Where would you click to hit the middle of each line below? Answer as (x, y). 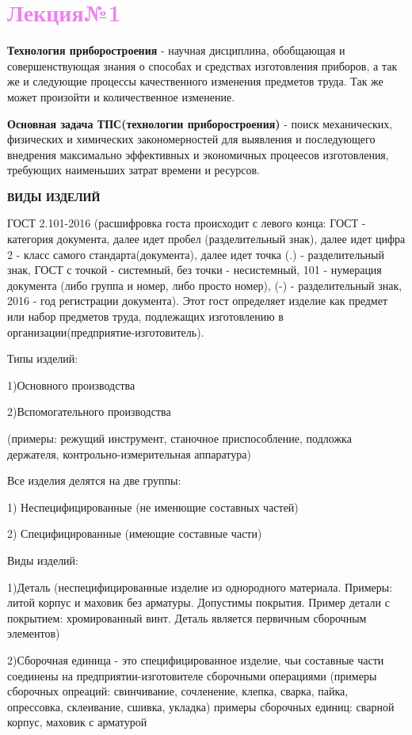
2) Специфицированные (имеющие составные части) (135, 533)
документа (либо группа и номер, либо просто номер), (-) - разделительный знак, (205, 285)
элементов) (34, 633)
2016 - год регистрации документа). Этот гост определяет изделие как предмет (198, 301)
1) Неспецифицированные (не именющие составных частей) (153, 507)
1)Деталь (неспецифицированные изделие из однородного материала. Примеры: (200, 586)
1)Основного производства (71, 385)
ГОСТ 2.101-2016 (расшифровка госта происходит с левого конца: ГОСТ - (187, 223)
